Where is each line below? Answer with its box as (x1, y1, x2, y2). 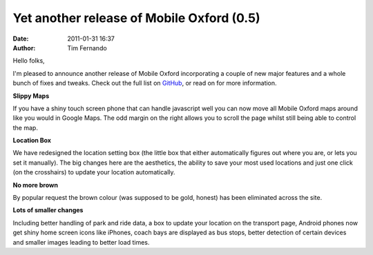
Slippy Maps (12, 92, 50, 100)
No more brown (12, 181, 59, 189)
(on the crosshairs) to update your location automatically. (12, 168, 175, 176)
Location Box (12, 136, 52, 145)
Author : (12, 43, 36, 52)
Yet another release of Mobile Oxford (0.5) (12, 10, 260, 25)
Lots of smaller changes (12, 206, 84, 214)
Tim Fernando (67, 43, 107, 52)
